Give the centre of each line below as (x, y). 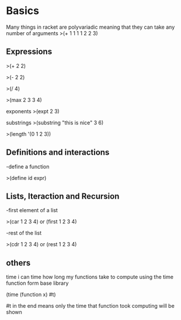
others (18, 263)
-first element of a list (32, 210)
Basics (23, 11)
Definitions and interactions (58, 153)
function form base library (37, 283)
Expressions (29, 52)
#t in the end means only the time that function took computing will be (90, 306)
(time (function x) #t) (31, 295)
